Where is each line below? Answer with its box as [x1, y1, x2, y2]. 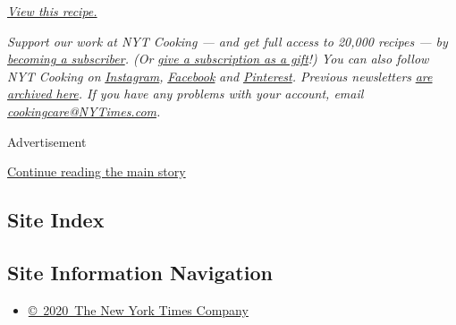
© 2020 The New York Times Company [28, 300, 249, 319]
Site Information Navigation [7, 258, 273, 286]
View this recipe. [7, 2, 97, 20]
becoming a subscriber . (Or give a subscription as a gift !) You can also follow [7, 49, 429, 68]
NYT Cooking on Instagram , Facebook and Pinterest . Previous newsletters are [7, 66, 433, 85]
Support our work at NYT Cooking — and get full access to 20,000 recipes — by [7, 31, 448, 50]
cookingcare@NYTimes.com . [7, 101, 161, 120]
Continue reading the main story [7, 162, 186, 181]
